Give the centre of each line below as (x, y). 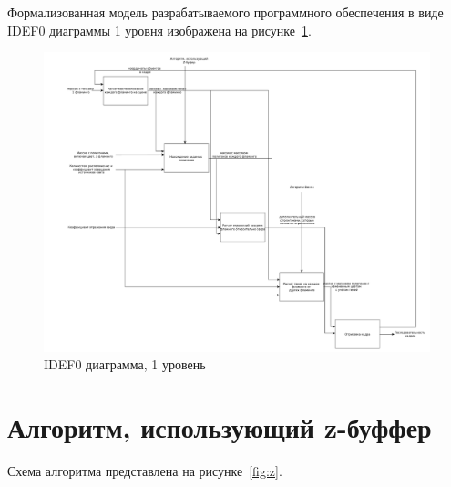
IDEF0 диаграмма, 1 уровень (125, 364)
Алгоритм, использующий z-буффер (220, 426)
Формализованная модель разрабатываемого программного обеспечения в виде (225, 12)
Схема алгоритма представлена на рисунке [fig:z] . (145, 470)
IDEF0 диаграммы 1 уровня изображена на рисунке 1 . (159, 30)
